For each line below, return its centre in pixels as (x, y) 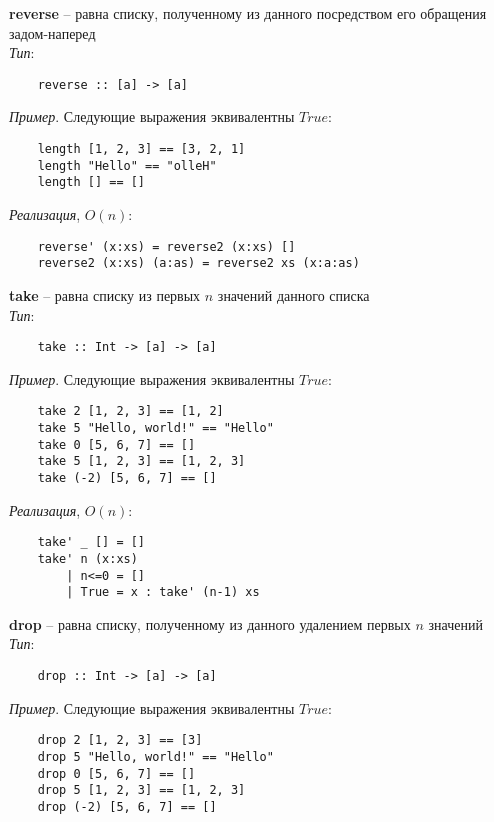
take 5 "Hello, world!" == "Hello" (155, 428)
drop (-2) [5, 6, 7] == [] (127, 806)
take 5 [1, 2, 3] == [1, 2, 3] (141, 461)
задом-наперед (52, 32)
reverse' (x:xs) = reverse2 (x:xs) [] (166, 246)
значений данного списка (293, 294)
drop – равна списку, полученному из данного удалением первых (210, 623)
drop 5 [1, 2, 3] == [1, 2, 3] (141, 790)
